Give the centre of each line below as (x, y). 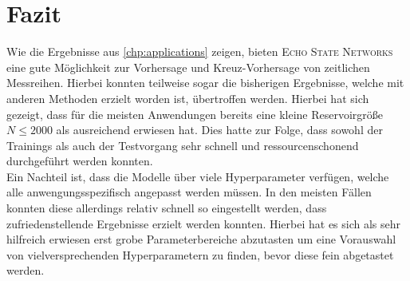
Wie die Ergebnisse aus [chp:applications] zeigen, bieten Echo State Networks (200, 51)
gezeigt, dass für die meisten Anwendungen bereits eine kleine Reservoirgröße (195, 114)
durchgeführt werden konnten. (80, 161)
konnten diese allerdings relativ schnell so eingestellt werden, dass (167, 208)
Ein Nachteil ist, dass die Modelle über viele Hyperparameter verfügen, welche (198, 176)
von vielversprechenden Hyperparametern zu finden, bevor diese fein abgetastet (200, 254)
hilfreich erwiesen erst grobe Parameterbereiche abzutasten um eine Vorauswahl (201, 239)
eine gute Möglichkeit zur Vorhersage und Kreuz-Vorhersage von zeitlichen (188, 67)
